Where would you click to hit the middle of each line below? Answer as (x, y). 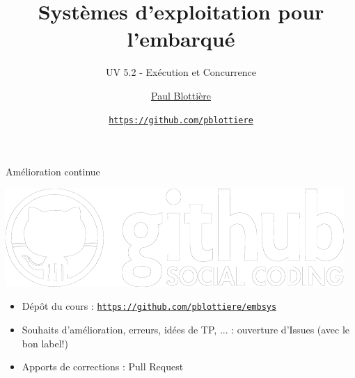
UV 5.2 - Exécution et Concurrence (181, 72)
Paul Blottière (181, 95)
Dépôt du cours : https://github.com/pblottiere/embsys (149, 306)
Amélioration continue (53, 172)
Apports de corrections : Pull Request (103, 367)
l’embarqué (181, 39)
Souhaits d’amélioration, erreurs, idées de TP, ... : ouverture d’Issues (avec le (186, 329)
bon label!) (45, 343)
